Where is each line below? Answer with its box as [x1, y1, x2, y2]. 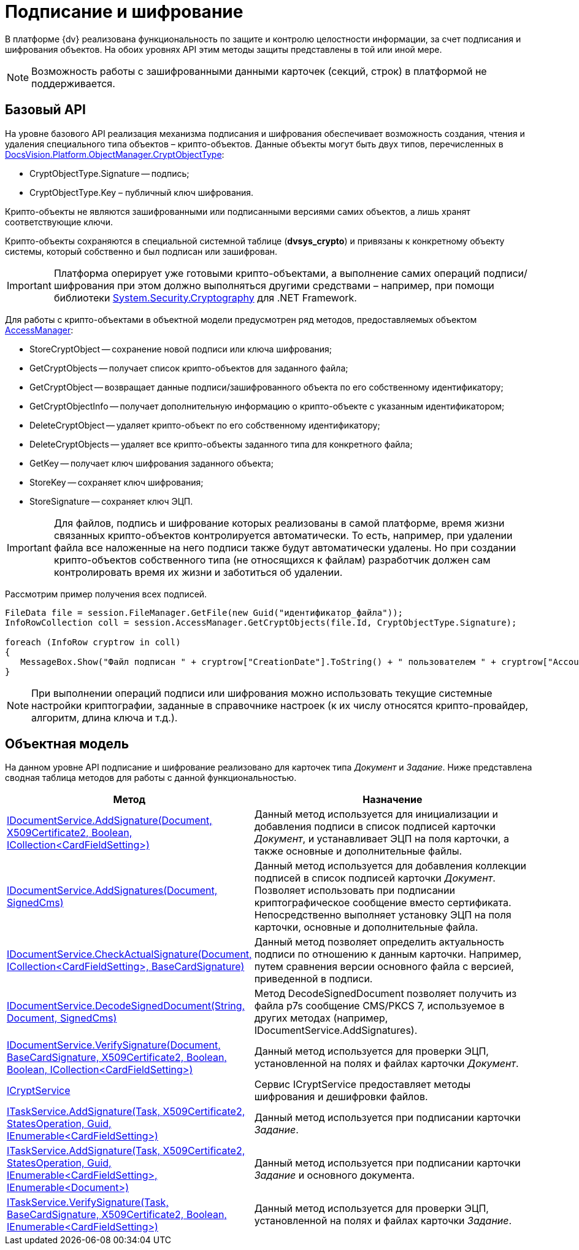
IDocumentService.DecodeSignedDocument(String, [7, 1000, 245, 1012]
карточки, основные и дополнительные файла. [254, 921, 478, 934]
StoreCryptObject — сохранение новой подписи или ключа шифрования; [29, 343, 332, 354]
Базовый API [5, 102, 86, 118]
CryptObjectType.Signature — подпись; [29, 168, 190, 179]
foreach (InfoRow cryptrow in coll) [5, 637, 181, 647]
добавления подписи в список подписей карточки [254, 820, 496, 833]
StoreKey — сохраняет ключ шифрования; [29, 476, 204, 487]
